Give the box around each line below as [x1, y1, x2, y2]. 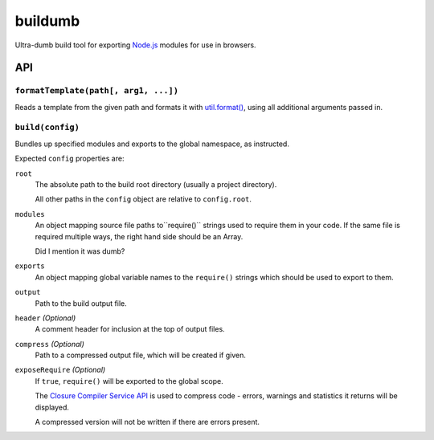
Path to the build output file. [35, 298, 128, 308]
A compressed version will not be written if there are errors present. [35, 418, 260, 427]
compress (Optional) [14, 339, 84, 348]
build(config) [14, 122, 80, 132]
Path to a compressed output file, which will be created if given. [35, 350, 247, 361]
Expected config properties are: [14, 153, 125, 164]
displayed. [35, 402, 70, 412]
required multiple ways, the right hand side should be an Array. [35, 231, 244, 241]
